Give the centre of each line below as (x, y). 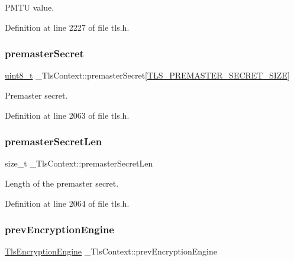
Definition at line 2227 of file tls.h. (67, 27)
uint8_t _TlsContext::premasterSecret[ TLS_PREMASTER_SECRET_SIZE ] (147, 75)
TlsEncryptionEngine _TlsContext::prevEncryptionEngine (111, 251)
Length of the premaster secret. (62, 183)
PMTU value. (30, 7)
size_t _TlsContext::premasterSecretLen (79, 163)
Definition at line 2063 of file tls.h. (67, 115)
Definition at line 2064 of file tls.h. (67, 203)
